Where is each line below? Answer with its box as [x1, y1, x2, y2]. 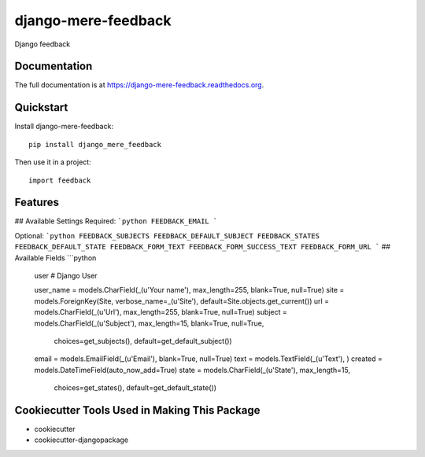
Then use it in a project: [14, 157, 91, 167]
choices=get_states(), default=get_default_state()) [54, 383, 216, 393]
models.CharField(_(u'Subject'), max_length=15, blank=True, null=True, [34, 319, 264, 328]
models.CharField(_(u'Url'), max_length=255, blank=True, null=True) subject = [34, 308, 287, 317]
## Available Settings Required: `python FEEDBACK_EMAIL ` [14, 216, 218, 226]
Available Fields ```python [14, 252, 97, 263]
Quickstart [14, 101, 68, 114]
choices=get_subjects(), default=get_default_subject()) [54, 336, 232, 345]
